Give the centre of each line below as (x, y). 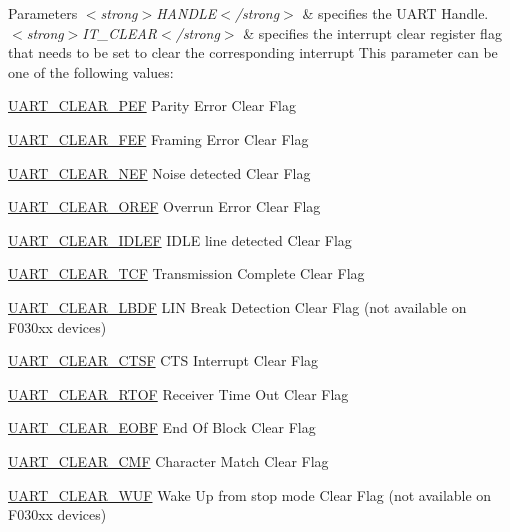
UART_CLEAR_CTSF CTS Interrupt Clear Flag (163, 360)
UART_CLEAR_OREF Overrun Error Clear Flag (164, 206)
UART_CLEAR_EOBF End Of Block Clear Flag (162, 427)
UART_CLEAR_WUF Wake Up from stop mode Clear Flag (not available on (250, 494)
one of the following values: (91, 71)
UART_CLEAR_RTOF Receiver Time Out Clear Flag (178, 393)
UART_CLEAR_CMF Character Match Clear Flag (168, 460)
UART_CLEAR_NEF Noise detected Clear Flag (159, 172)
